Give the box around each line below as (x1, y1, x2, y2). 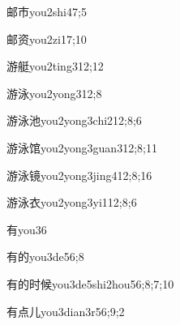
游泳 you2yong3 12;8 (6, 84, 102, 101)
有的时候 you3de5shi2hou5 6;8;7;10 (6, 275, 174, 292)
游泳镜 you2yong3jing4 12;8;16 (6, 166, 152, 183)
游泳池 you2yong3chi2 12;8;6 (6, 112, 142, 129)
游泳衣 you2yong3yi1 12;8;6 (6, 194, 137, 211)
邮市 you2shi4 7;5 (6, 3, 87, 19)
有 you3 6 (6, 220, 47, 237)
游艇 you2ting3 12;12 (6, 58, 104, 75)
